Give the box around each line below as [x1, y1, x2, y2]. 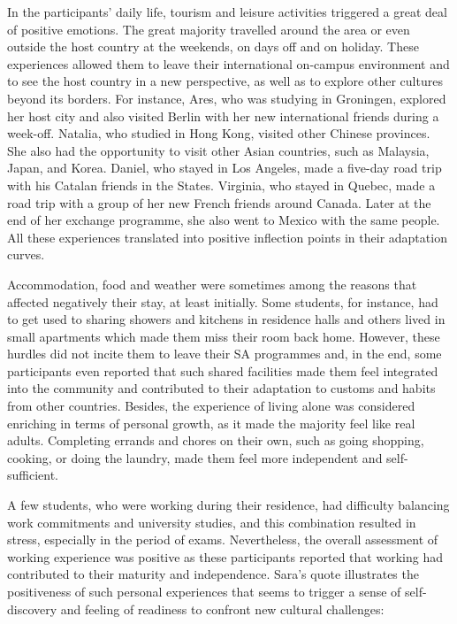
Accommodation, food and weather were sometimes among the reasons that [7, 274, 417, 293]
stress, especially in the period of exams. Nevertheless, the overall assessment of [7, 530, 438, 549]
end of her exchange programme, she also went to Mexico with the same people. [7, 211, 440, 229]
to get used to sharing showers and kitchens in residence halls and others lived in [7, 310, 446, 328]
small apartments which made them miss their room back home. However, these [7, 327, 440, 345]
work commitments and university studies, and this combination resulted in [7, 512, 416, 531]
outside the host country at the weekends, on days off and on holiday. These [7, 37, 419, 56]
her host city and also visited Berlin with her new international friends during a [7, 106, 439, 125]
